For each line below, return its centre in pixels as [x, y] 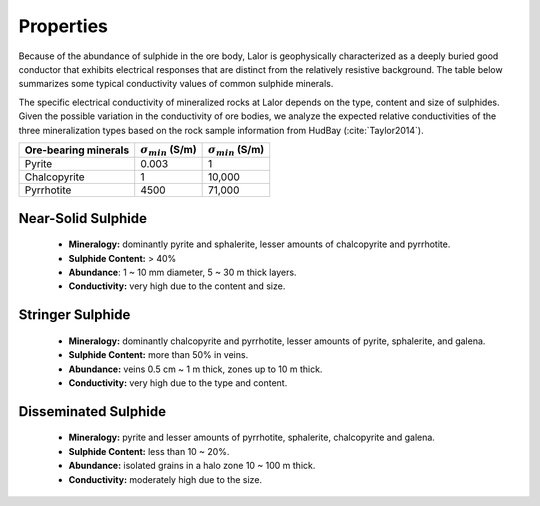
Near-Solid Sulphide [83, 218]
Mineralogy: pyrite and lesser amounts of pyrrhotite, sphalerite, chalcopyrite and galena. [251, 437]
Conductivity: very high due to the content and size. [177, 286]
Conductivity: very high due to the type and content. [178, 383]
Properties [63, 26]
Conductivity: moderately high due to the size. [165, 479]
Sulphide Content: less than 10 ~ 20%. [149, 451]
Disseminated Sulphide [92, 411]
